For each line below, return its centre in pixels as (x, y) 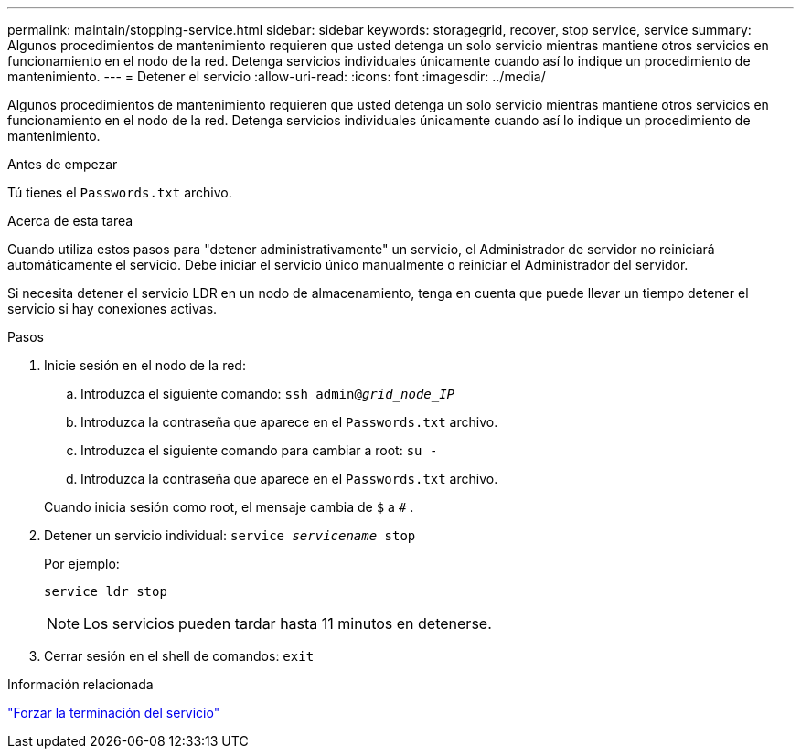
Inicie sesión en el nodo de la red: (145, 365)
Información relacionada (80, 684)
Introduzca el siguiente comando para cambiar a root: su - (259, 450)
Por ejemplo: (82, 564)
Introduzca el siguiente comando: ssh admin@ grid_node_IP (268, 394)
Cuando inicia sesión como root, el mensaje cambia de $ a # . (229, 507)
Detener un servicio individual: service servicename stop (230, 535)
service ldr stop (106, 591)
